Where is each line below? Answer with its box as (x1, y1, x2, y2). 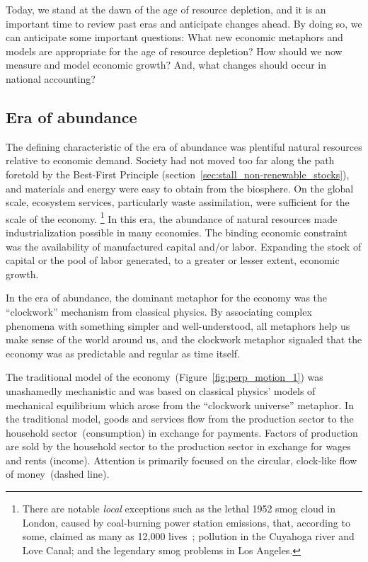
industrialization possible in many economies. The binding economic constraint (6, 224, 347, 239)
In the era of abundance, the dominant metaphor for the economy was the (6, 290, 328, 305)
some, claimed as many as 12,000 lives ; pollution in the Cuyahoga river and (22, 529, 355, 544)
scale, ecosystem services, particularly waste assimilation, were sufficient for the (6, 195, 350, 210)
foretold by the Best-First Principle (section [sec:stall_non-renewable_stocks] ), (6, 166, 350, 181)
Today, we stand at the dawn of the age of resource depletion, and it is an (6, 2, 326, 16)
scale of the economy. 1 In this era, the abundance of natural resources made (6, 209, 338, 226)
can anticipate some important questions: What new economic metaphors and (6, 30, 343, 45)
